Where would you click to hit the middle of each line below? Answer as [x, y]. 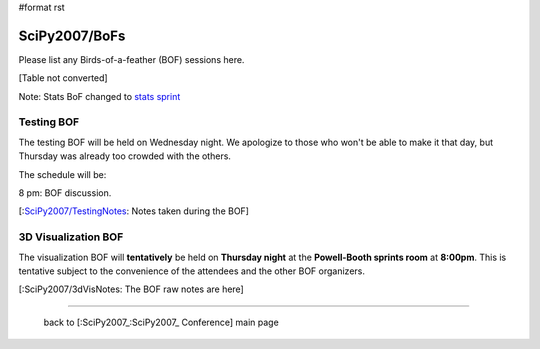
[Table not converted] [63, 78]
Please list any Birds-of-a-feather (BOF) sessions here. [131, 59]
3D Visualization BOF [71, 237]
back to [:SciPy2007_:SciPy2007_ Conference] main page [161, 322]
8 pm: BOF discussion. [65, 193]
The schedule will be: [62, 174]
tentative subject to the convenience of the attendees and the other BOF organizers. [191, 271]
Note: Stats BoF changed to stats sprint [99, 96]
